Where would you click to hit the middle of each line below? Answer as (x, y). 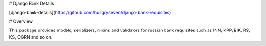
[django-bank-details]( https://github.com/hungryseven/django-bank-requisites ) (90, 13)
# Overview (21, 21)
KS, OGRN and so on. (31, 37)
